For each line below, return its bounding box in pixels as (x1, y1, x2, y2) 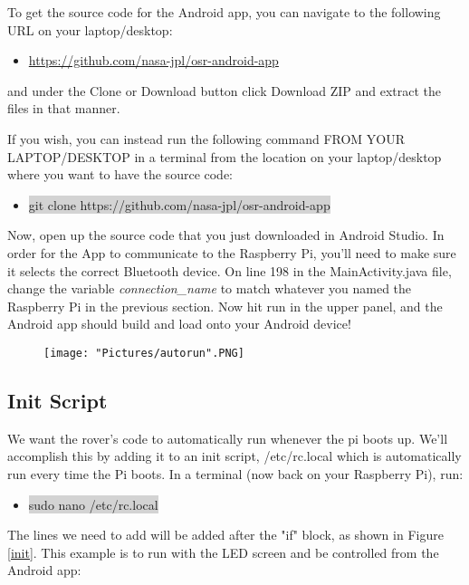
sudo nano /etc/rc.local (28, 494, 158, 513)
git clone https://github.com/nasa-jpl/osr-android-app (28, 195, 330, 214)
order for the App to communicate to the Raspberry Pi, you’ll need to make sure (7, 243, 456, 262)
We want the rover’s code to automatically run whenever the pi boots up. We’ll (7, 428, 448, 447)
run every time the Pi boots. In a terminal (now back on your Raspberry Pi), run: (7, 464, 464, 483)
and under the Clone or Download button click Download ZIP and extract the (7, 81, 442, 100)
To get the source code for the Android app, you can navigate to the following (7, 3, 441, 21)
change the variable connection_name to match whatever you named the (7, 279, 412, 298)
